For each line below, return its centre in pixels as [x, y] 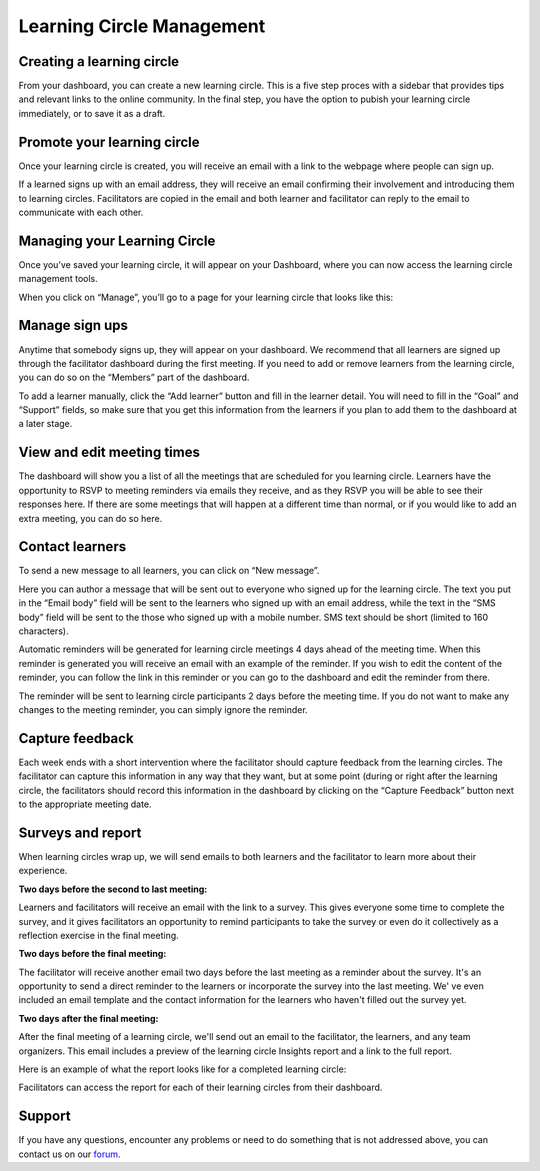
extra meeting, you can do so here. [90, 518]
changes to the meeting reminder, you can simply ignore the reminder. [163, 709]
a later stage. [45, 424]
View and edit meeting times [109, 452]
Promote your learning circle [109, 141]
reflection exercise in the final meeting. [98, 935]
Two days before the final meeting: [92, 954]
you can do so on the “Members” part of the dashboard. [134, 377]
